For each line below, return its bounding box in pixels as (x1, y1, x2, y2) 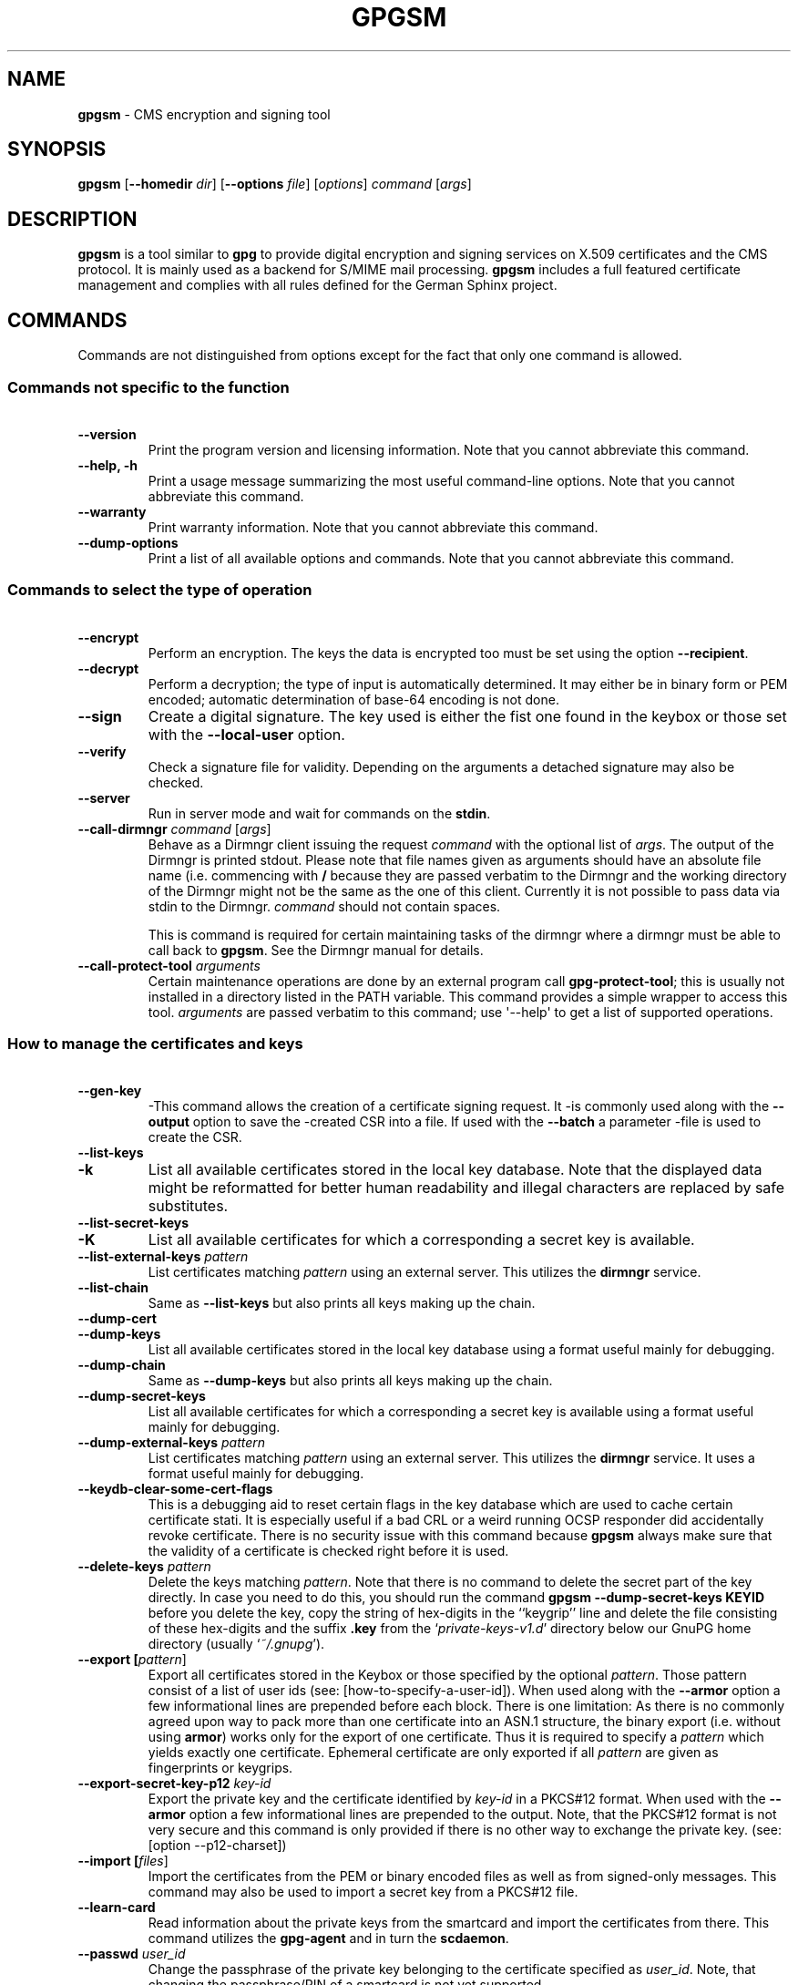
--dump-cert (77, 1311, 157, 1327)
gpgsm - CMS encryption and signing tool (77, 106, 331, 122)
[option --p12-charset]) (148, 1837, 287, 1854)
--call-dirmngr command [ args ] (77, 820, 271, 837)
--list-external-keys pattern (77, 1249, 249, 1265)
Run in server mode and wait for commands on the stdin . (148, 805, 491, 821)
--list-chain (77, 1280, 148, 1296)
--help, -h (77, 457, 138, 473)
